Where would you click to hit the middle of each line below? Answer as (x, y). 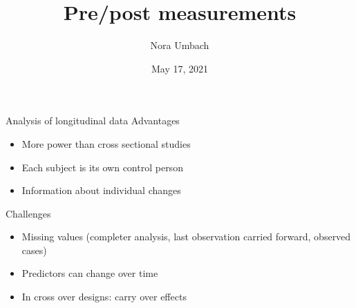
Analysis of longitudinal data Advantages (93, 121)
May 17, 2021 (180, 68)
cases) (34, 250)
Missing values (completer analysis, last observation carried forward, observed (186, 237)
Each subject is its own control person (102, 167)
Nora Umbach (180, 45)
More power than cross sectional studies (106, 143)
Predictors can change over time (90, 273)
